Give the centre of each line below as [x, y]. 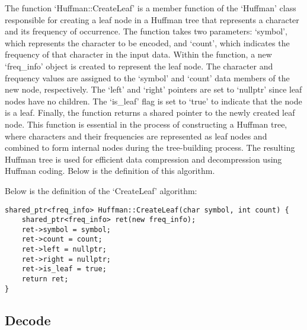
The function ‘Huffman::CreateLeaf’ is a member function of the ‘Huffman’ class [151, 8]
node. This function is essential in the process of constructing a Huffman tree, [146, 124]
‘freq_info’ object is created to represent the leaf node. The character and [139, 66]
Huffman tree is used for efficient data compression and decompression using [143, 159]
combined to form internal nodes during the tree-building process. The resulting [150, 147]
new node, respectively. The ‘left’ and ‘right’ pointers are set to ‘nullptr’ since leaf [153, 89]
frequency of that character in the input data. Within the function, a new [138, 54]
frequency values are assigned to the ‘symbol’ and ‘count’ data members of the [147, 77]
